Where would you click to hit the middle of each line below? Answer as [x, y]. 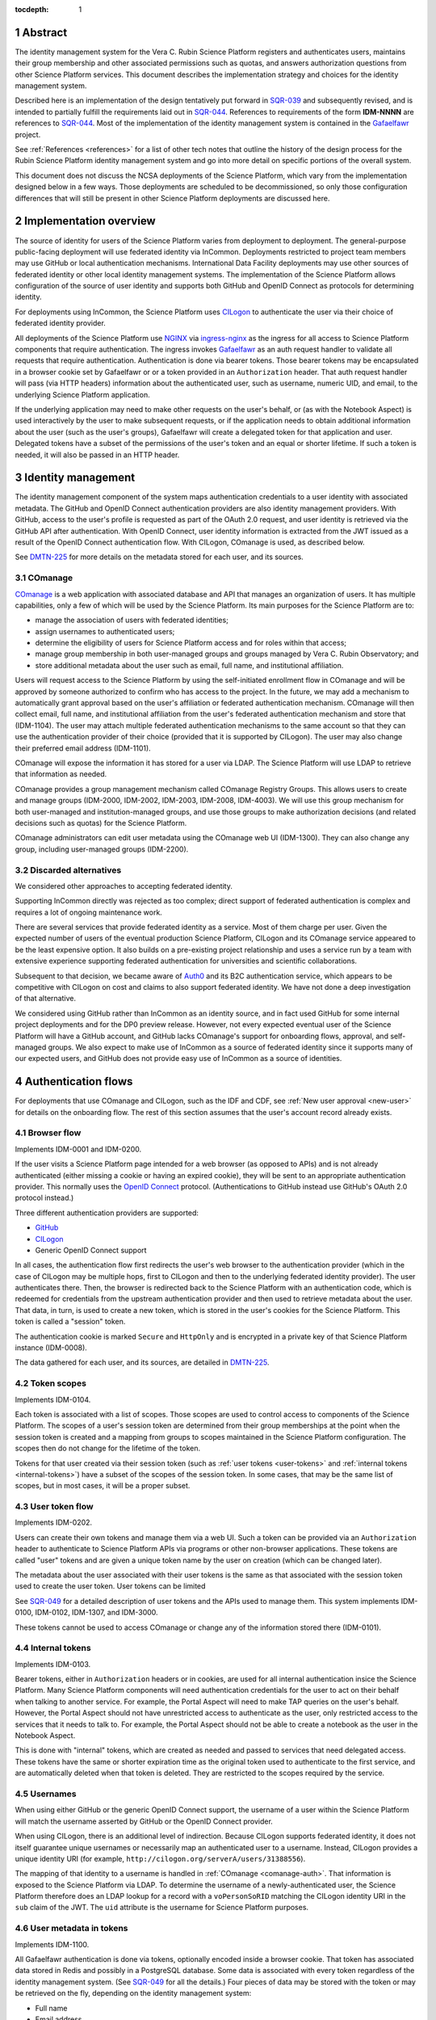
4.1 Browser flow [48, 1133]
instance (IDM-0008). [51, 1348]
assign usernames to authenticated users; [105, 631]
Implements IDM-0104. [53, 1399]
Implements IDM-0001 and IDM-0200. [78, 1149]
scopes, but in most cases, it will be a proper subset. [103, 1486]
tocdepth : [32, 9]
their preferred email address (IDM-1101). [83, 748]
